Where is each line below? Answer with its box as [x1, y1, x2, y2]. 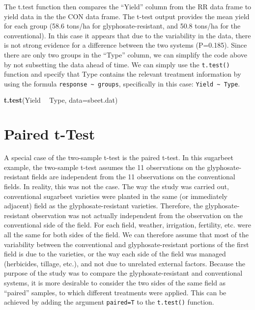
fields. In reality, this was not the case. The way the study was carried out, [4, 181, 229, 191]
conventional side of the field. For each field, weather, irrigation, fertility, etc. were [4, 220, 251, 230]
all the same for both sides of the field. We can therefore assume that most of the [4, 229, 249, 239]
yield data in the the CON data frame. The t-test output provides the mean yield [4, 11, 250, 21]
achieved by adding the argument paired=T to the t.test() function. [4, 297, 214, 307]
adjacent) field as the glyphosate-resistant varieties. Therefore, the [4, 200, 203, 211]
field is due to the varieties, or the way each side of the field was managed [4, 249, 226, 259]
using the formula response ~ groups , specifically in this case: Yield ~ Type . [4, 78, 240, 88]
